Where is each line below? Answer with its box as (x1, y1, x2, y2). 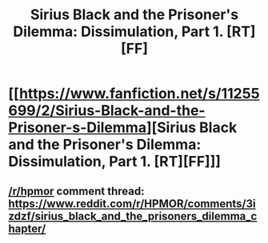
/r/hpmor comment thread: (8, 184, 145, 197)
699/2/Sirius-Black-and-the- (8, 102, 206, 120)
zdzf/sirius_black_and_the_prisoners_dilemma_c (8, 209, 258, 223)
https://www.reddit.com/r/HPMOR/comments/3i (8, 197, 256, 210)
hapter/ (8, 221, 46, 235)
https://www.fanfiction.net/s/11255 (18, 85, 260, 103)
